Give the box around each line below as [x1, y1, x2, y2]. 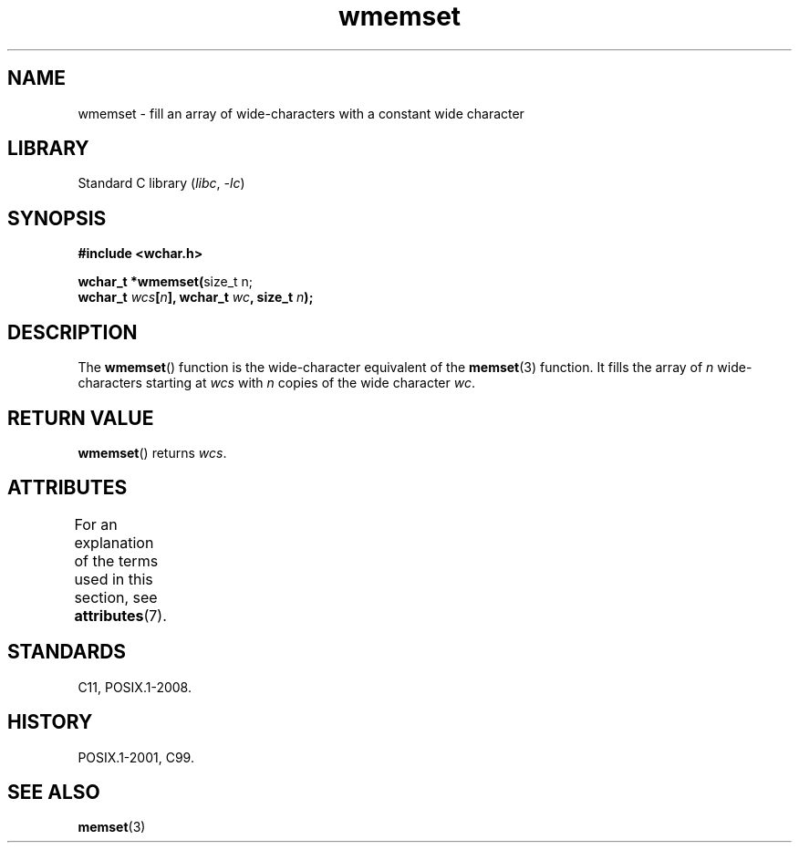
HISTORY [7, 710, 93, 734]
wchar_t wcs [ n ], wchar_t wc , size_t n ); [78, 289, 314, 306]
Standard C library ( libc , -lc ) [78, 175, 245, 192]
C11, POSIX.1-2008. [78, 679, 192, 695]
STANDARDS [7, 640, 127, 664]
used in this [74, 569, 153, 588]
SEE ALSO [7, 780, 100, 803]
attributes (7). [74, 606, 167, 625]
